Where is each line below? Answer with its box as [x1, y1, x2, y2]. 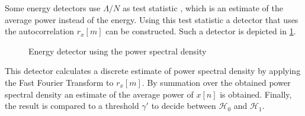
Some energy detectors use [5, 2, 101, 14]
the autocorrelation [5, 25, 75, 37]
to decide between [151, 99, 216, 112]
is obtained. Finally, [220, 88, 292, 100]
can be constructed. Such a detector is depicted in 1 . [105, 25, 296, 37]
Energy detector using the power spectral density [28, 44, 207, 57]
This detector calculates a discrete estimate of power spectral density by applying [5, 65, 301, 77]
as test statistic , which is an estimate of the [122, 2, 283, 14]
